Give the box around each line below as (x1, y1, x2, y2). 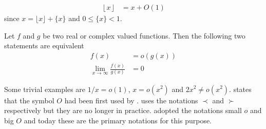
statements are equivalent (4, 40, 84, 51)
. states (229, 83, 252, 94)
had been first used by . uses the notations (64, 95, 198, 105)
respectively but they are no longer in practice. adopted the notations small (4, 105, 242, 116)
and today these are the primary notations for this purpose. (24, 115, 212, 125)
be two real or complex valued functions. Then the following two (43, 30, 245, 41)
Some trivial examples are (4, 83, 86, 94)
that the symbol (4, 95, 54, 105)
